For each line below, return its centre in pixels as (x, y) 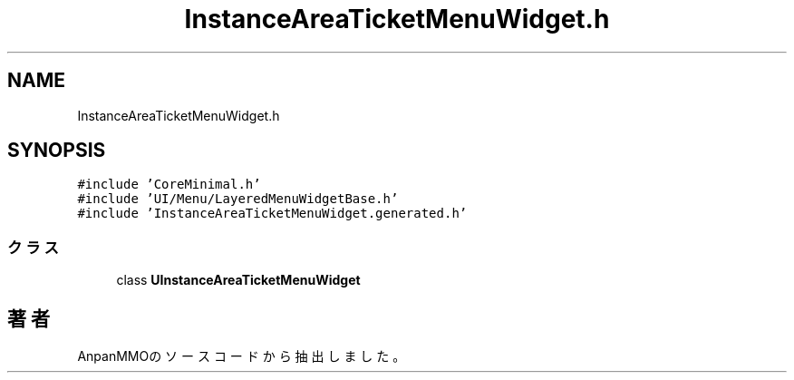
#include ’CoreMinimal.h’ (169, 185)
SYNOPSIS (57, 151)
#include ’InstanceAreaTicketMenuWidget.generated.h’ (272, 214)
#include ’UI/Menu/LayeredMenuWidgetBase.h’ (238, 199)
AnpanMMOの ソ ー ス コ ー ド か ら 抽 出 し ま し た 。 (242, 356)
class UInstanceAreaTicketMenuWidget (238, 280)
